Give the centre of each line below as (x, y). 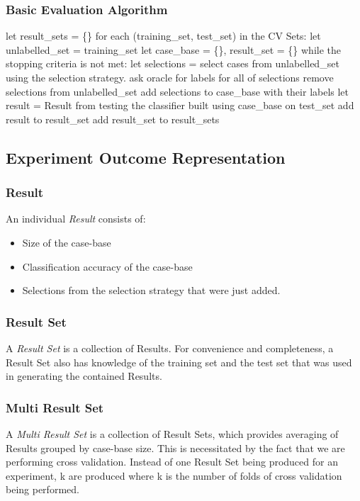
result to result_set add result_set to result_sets (113, 119)
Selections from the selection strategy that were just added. (151, 290)
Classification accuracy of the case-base (107, 266)
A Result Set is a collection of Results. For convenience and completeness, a (170, 348)
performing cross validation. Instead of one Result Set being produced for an (172, 462)
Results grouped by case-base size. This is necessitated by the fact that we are (175, 447)
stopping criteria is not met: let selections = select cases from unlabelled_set (173, 63)
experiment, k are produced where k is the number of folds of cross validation (174, 475)
